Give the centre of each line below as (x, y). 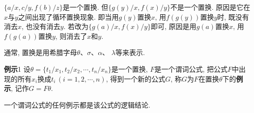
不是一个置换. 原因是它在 (210, 7)
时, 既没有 (233, 16)
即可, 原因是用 (174, 26)
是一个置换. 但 (85, 7)
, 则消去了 (71, 36)
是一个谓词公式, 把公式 (191, 69)
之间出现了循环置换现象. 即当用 (68, 16)
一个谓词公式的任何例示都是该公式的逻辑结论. (77, 104)
